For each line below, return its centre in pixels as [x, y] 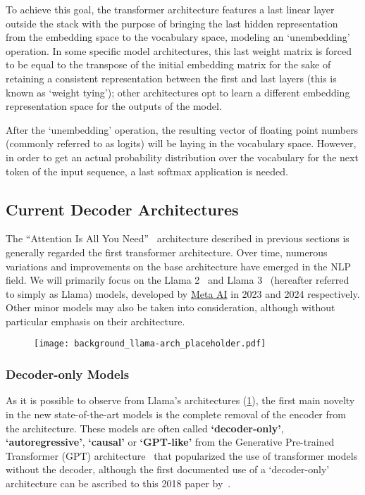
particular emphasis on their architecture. [95, 321]
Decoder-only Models [68, 374]
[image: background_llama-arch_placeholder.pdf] [150, 344]
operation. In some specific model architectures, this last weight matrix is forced [179, 50]
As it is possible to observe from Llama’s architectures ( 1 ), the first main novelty [180, 400]
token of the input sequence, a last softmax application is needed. [147, 171]
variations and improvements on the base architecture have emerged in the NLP [178, 266]
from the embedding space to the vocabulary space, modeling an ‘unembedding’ [178, 37]
